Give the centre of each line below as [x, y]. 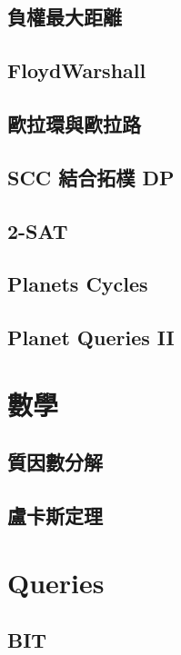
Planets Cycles [78, 284]
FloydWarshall [77, 70]
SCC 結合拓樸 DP [91, 177]
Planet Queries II [91, 337]
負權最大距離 [65, 17]
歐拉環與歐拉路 [74, 123]
